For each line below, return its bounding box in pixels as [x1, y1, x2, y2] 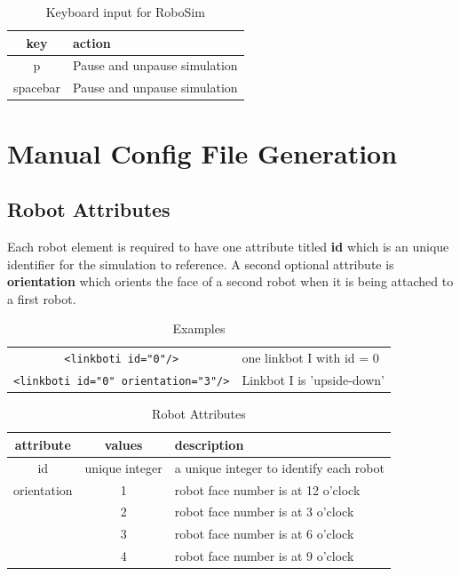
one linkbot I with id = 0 [242, 348, 379, 367]
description [174, 435, 244, 453]
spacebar [13, 78, 61, 97]
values [104, 435, 143, 453]
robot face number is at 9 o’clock [174, 547, 354, 565]
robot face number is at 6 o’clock [174, 524, 354, 543]
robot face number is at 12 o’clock [174, 480, 361, 499]
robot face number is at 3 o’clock [174, 502, 354, 521]
